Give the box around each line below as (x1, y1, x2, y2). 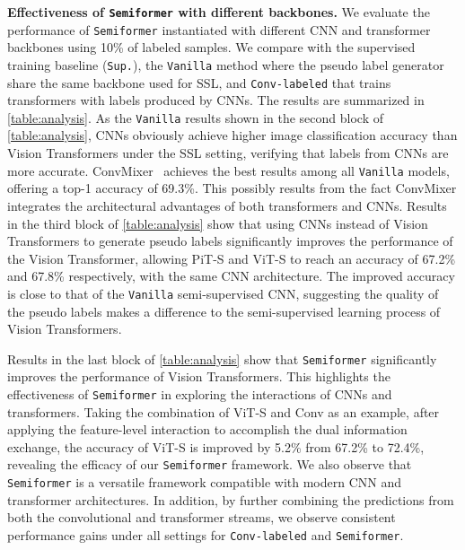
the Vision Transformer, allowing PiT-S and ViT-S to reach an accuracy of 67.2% (7, 249, 456, 267)
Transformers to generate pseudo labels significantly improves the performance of (7, 231, 453, 250)
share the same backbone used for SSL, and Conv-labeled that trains (7, 73, 391, 92)
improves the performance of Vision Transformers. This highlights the (7, 367, 390, 386)
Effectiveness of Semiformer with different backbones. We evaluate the (7, 3, 430, 21)
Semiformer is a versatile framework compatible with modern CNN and (7, 473, 401, 492)
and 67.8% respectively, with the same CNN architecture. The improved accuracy (7, 266, 455, 285)
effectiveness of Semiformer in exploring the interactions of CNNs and (7, 384, 392, 403)
